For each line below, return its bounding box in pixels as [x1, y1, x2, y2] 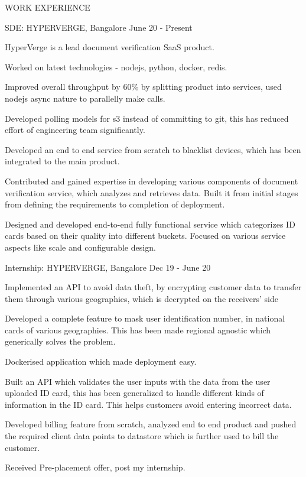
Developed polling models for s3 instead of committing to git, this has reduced [5, 112, 289, 124]
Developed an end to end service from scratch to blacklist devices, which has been [5, 143, 301, 155]
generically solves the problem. [5, 335, 116, 348]
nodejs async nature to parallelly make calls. [5, 92, 165, 104]
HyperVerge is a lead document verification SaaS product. [5, 41, 214, 53]
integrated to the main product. [5, 155, 120, 167]
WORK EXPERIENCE [5, 1, 90, 13]
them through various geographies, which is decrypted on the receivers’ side [5, 292, 278, 304]
